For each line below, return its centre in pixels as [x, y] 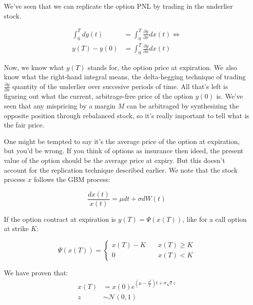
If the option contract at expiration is [60, 219]
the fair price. [24, 125]
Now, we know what [34, 67]
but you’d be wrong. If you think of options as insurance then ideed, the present [124, 151]
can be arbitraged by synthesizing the [183, 105]
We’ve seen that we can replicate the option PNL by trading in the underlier [118, 6]
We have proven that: [36, 272]
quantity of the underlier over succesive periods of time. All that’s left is [120, 86]
